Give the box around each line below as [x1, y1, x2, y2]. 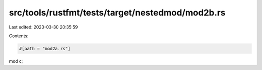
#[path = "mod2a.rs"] [19, 46, 71, 51]
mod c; [9, 58, 23, 64]
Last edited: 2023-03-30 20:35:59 [9, 24, 78, 30]
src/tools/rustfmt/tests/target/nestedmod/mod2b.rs [9, 7, 226, 18]
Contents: [9, 33, 29, 39]
